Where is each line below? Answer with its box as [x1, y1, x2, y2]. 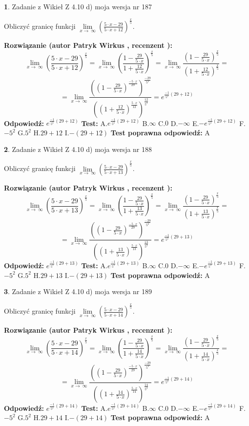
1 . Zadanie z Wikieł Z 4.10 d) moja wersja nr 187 [4, 1, 152, 11]
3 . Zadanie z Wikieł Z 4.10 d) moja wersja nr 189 [4, 286, 152, 297]
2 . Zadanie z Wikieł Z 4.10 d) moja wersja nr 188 [4, 144, 152, 154]
